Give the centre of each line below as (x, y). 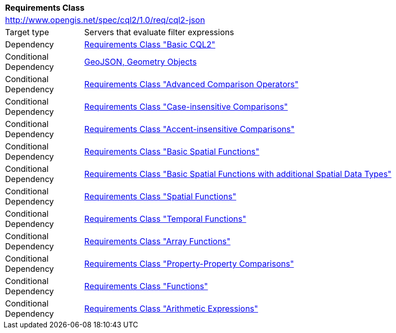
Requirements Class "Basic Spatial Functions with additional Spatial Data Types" (238, 174)
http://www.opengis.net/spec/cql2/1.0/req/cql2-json (105, 20)
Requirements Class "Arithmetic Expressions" (171, 309)
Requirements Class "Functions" (146, 286)
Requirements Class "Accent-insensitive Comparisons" (189, 129)
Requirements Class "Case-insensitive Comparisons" (186, 107)
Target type (27, 32)
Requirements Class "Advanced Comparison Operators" (191, 84)
